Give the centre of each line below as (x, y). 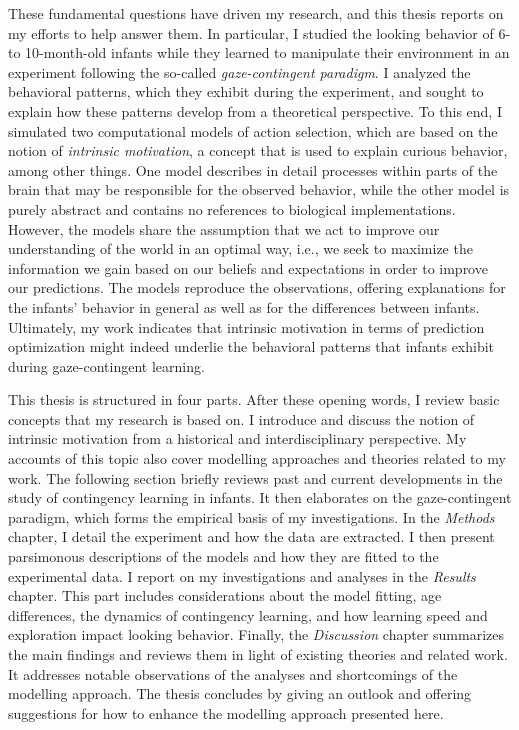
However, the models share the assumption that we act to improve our (224, 228)
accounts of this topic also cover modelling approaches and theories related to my (257, 458)
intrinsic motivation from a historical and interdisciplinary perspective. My (237, 438)
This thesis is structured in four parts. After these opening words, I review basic (254, 399)
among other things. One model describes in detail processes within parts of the (253, 169)
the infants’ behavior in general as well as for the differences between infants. (244, 306)
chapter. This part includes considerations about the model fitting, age (225, 595)
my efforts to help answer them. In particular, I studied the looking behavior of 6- (259, 32)
